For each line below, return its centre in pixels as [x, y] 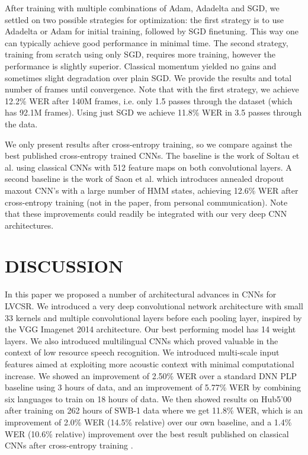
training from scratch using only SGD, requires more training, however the [140, 54]
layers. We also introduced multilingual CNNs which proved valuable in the [142, 340]
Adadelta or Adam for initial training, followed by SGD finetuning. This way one [152, 31]
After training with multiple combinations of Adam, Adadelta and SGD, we [142, 8]
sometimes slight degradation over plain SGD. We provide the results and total [148, 77]
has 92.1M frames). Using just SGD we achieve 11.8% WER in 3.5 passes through [153, 112]
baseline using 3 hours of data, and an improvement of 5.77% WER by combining [153, 387]
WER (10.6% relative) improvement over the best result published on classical [147, 433]
